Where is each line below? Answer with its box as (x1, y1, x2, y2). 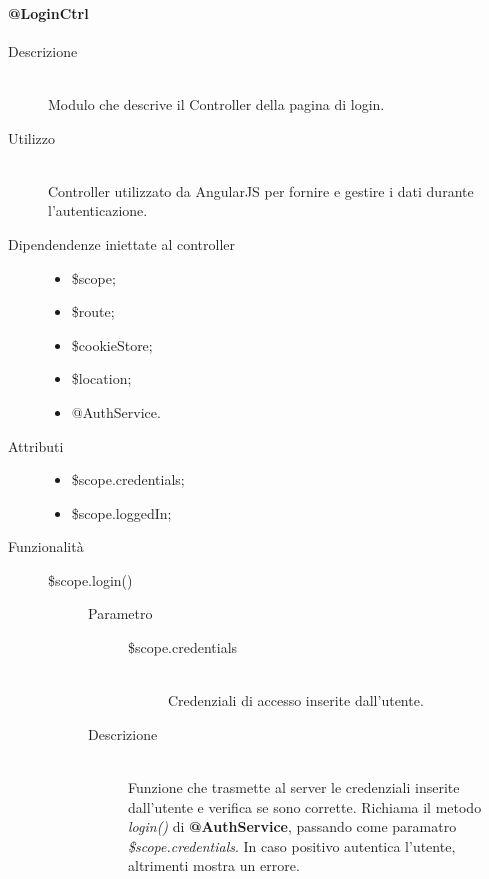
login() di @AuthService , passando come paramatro (128, 816, 457, 837)
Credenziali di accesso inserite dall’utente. (168, 690, 424, 711)
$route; (71, 301, 115, 322)
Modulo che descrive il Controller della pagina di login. (48, 93, 385, 114)
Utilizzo (8, 127, 56, 148)
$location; (71, 368, 132, 389)
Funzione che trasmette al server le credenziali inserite (128, 777, 460, 798)
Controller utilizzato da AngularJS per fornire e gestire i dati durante (48, 180, 474, 201)
